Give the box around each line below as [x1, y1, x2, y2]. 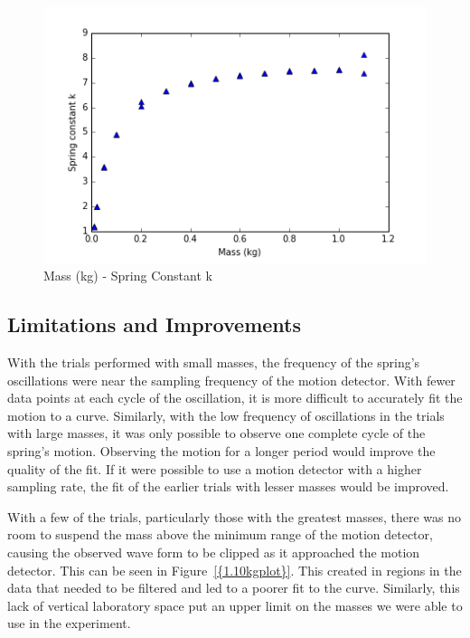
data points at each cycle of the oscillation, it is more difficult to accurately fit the [7, 388, 463, 407]
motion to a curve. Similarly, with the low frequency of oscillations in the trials [7, 405, 445, 424]
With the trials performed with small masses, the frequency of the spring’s [7, 353, 420, 372]
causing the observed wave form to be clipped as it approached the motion [7, 542, 420, 561]
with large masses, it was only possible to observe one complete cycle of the [7, 424, 426, 443]
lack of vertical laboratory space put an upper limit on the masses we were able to [7, 595, 463, 614]
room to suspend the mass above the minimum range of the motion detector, [7, 525, 433, 544]
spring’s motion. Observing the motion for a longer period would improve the [7, 442, 436, 461]
